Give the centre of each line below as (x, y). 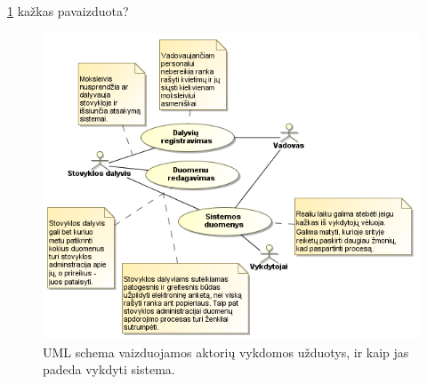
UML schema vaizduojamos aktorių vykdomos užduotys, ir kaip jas (226, 352)
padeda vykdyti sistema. (109, 369)
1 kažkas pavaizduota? (68, 11)
